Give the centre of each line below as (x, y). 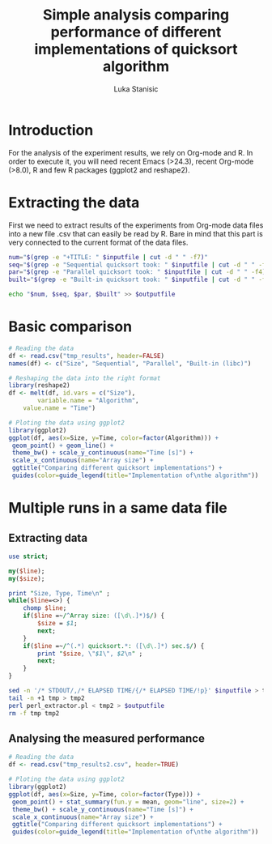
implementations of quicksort (136, 49)
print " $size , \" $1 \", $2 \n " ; (90, 654)
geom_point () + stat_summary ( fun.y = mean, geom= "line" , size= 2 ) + (128, 802)
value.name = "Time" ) (59, 408)
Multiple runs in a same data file (118, 508)
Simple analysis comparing (136, 15)
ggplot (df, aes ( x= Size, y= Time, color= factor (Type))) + (104, 794)
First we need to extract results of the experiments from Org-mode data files (136, 225)
